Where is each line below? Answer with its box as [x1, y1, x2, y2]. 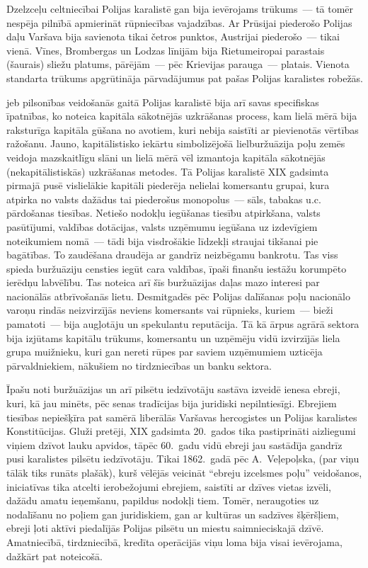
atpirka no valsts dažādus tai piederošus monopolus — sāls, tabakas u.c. [6, 191, 321, 206]
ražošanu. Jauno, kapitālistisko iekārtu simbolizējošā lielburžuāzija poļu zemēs [6, 136, 345, 151]
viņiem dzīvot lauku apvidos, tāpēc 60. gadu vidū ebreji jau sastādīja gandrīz [6, 437, 343, 452]
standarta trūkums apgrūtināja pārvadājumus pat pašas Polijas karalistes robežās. [6, 70, 364, 85]
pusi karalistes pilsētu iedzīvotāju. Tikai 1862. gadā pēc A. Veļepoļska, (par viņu [6, 451, 360, 466]
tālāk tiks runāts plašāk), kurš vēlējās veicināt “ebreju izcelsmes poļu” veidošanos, [6, 465, 362, 479]
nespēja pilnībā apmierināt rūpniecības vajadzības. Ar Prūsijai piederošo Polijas [6, 15, 352, 30]
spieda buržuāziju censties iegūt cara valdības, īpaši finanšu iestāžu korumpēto [6, 261, 347, 276]
